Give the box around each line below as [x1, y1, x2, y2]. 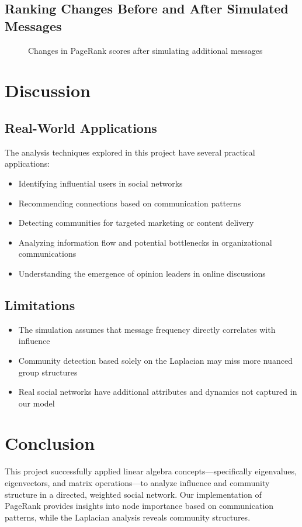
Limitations [5, 295, 75, 314]
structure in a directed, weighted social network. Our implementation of [5, 488, 262, 500]
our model [18, 397, 55, 409]
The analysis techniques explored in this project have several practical [5, 146, 255, 158]
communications [18, 247, 77, 260]
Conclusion [5, 431, 95, 455]
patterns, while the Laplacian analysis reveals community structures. [5, 511, 251, 523]
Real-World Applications [5, 118, 157, 136]
